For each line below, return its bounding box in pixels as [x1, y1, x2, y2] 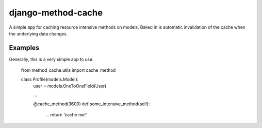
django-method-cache [9, 7, 103, 18]
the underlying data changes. [9, 31, 68, 36]
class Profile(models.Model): [21, 76, 79, 82]
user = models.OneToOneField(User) [33, 83, 107, 89]
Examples [9, 44, 40, 52]
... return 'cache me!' [45, 112, 87, 118]
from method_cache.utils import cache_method [21, 67, 116, 73]
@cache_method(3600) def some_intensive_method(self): [33, 101, 150, 107]
